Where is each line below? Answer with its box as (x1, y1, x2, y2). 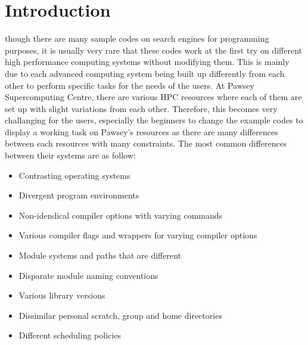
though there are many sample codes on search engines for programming (5, 32, 269, 45)
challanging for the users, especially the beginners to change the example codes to (5, 114, 303, 126)
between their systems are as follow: (5, 149, 136, 161)
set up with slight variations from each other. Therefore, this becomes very (5, 102, 278, 114)
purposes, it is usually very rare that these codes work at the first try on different (5, 43, 302, 56)
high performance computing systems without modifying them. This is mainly (5, 55, 290, 68)
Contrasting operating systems (18, 169, 130, 181)
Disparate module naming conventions (18, 269, 158, 281)
